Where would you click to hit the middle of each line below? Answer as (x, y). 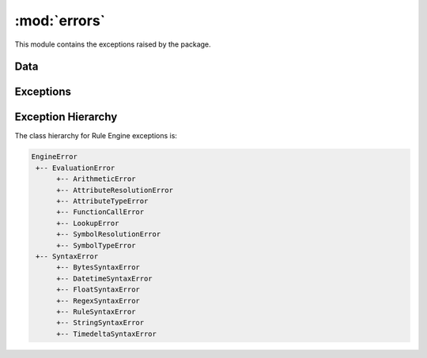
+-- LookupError (88, 223)
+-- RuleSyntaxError (96, 311)
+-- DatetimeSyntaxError (105, 278)
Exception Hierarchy (66, 117)
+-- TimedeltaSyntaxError (107, 334)
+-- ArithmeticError (96, 179)
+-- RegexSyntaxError (98, 301)
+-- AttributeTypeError (102, 201)
